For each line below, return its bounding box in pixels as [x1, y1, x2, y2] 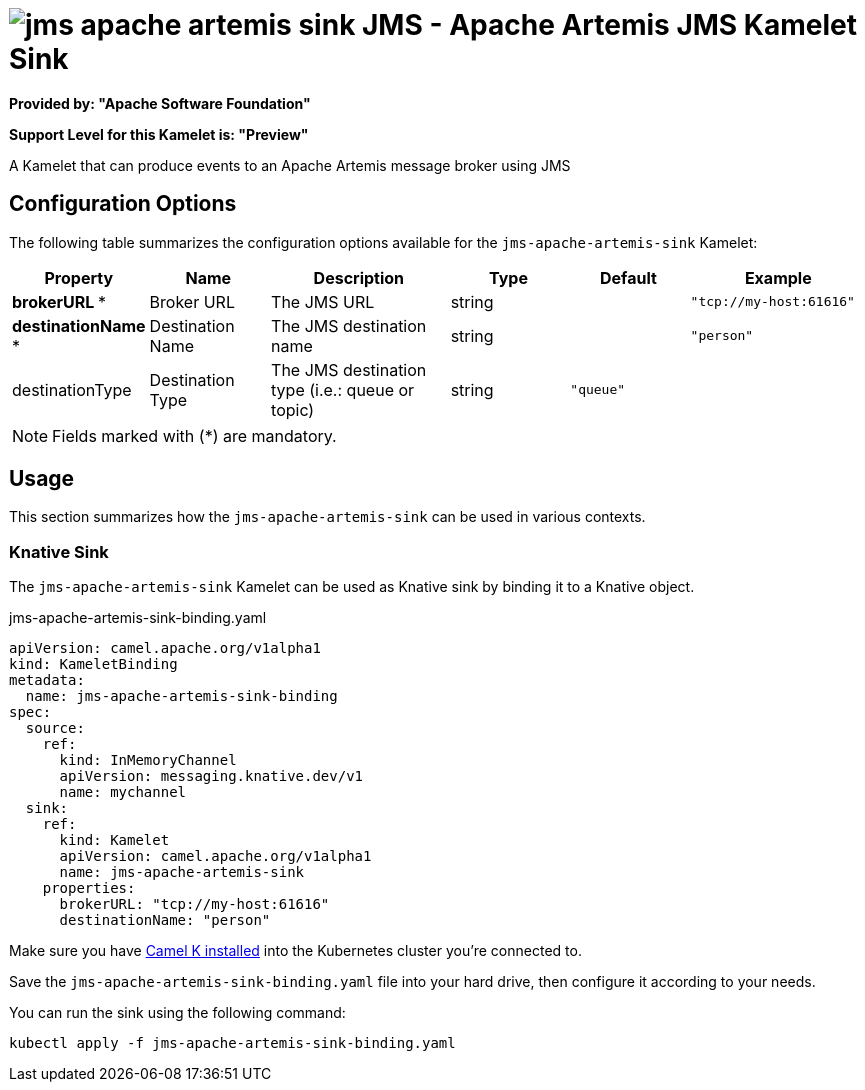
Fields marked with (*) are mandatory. [52, 425, 337, 446]
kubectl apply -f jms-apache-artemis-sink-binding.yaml [9, 1035, 456, 1052]
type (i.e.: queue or [271, 379, 415, 400]
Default [600, 267, 657, 288]
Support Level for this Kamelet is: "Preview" [9, 125, 309, 143]
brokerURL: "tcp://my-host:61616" [59, 896, 330, 913]
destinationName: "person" [59, 912, 271, 929]
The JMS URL [271, 291, 375, 312]
